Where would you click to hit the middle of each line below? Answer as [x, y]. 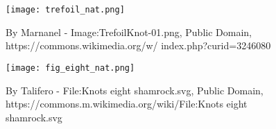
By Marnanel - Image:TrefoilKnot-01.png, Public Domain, [129, 32]
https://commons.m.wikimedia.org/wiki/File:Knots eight [127, 104]
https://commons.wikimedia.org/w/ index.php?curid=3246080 [138, 45]
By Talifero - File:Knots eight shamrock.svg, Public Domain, [135, 90]
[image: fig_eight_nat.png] [70, 68]
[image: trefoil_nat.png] [65, 10]
